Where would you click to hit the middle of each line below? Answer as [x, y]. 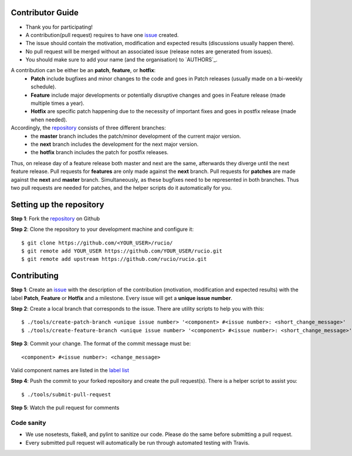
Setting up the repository [58, 204]
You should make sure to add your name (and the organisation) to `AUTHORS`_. [121, 60]
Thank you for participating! [59, 27]
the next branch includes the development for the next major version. [115, 144]
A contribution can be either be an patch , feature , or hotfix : [83, 70]
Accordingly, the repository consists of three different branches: [89, 128]
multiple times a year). [57, 103]
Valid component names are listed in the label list [70, 370]
